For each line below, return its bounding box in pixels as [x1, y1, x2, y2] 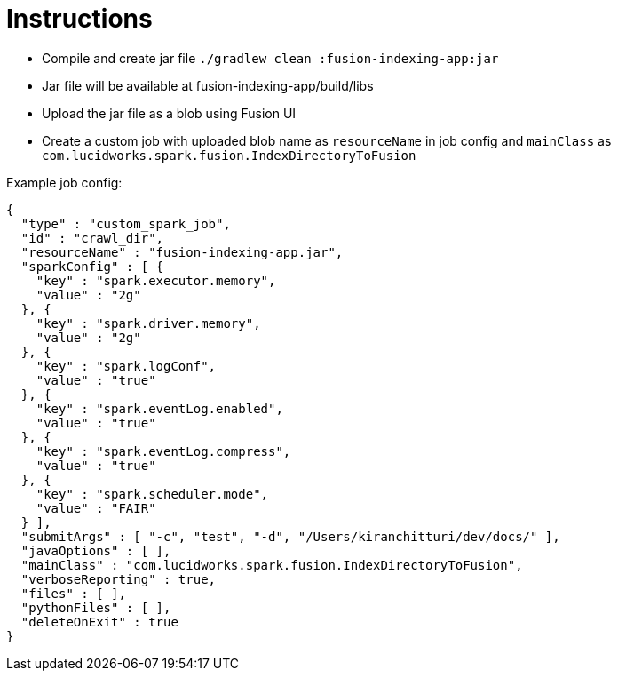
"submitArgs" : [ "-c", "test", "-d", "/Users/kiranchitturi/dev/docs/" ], [20, 529, 560, 544]
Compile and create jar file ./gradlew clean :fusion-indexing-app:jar [42, 50, 499, 66]
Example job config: [6, 174, 123, 190]
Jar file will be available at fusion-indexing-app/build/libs [42, 77, 374, 93]
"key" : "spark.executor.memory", [36, 273, 276, 288]
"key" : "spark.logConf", [36, 358, 217, 373]
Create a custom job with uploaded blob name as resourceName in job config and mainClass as [42, 132, 612, 148]
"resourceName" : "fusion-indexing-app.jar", [20, 244, 344, 259]
